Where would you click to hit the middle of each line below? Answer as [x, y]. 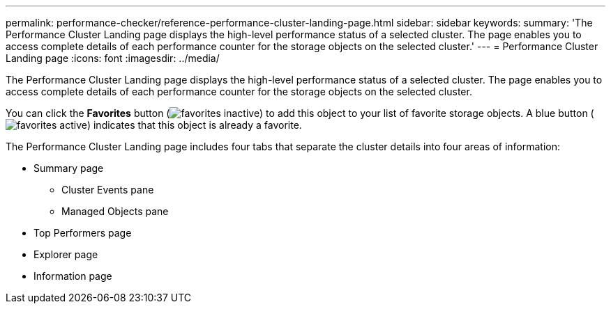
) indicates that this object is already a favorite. [194, 125]
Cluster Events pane [108, 190]
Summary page [69, 168]
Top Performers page [83, 233]
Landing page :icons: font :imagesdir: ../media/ [113, 58]
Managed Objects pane [115, 211]
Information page [73, 276]
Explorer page [66, 254]
